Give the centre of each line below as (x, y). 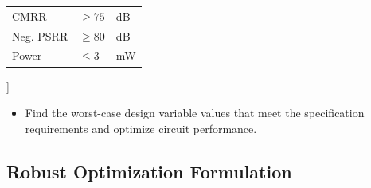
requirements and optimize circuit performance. (141, 128)
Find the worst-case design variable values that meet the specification (195, 113)
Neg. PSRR (40, 35)
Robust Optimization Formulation (149, 171)
